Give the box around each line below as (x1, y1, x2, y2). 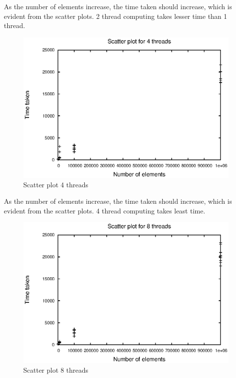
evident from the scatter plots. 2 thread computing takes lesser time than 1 (4, 11, 227, 21)
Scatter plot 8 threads (23, 364, 88, 375)
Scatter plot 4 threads (23, 180, 88, 190)
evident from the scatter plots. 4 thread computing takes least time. (4, 205, 205, 215)
